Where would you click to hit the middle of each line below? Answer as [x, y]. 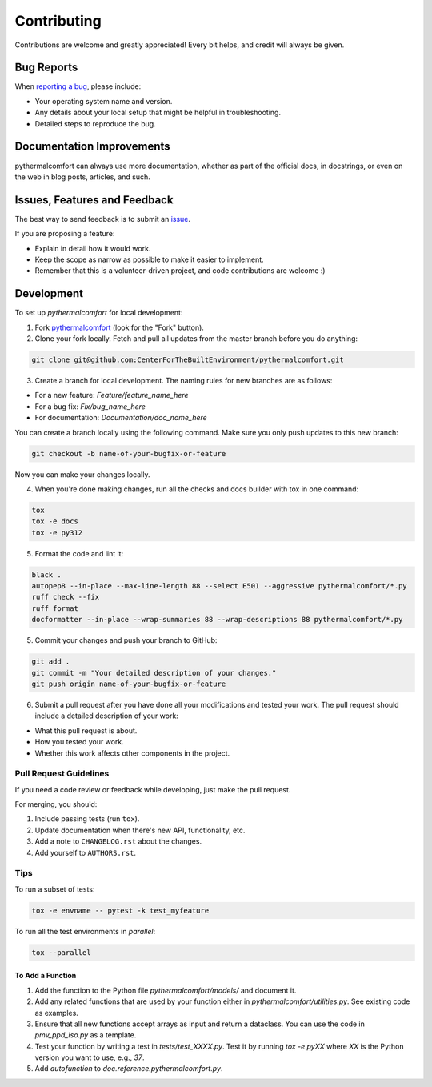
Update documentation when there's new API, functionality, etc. [140, 830]
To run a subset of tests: [55, 889]
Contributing [58, 21]
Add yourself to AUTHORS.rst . [85, 852]
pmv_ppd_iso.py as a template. [86, 1035]
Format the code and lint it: [79, 553]
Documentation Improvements [93, 147]
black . [46, 575]
